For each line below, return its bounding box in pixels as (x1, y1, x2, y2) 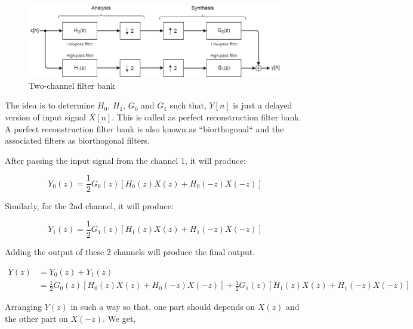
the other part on (5, 312, 68, 324)
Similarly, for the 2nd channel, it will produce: (5, 200, 174, 212)
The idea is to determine (5, 99, 95, 111)
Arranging (5, 300, 42, 313)
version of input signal (5, 110, 86, 123)
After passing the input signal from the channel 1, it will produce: (5, 154, 246, 166)
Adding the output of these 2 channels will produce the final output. (5, 246, 255, 258)
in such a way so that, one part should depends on (70, 300, 255, 313)
